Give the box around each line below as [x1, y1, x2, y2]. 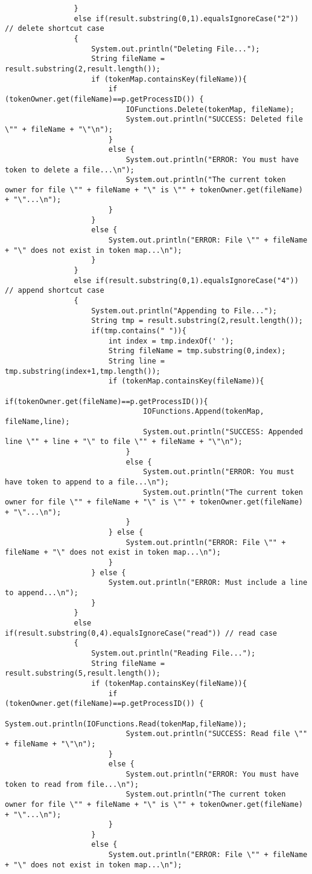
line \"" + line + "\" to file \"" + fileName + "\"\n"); [5, 437, 243, 446]
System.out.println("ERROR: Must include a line [108, 578, 308, 587]
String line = [108, 356, 165, 365]
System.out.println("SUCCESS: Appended [143, 427, 303, 436]
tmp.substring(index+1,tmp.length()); [5, 367, 161, 376]
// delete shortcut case [5, 24, 104, 33]
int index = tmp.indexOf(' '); [108, 336, 234, 345]
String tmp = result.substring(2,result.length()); [91, 316, 303, 325]
